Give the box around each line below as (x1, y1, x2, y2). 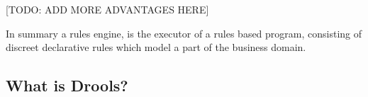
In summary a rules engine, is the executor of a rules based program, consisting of (6, 25, 362, 40)
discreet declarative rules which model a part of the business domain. (6, 40, 306, 55)
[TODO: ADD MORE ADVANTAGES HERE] (6, 2, 209, 16)
